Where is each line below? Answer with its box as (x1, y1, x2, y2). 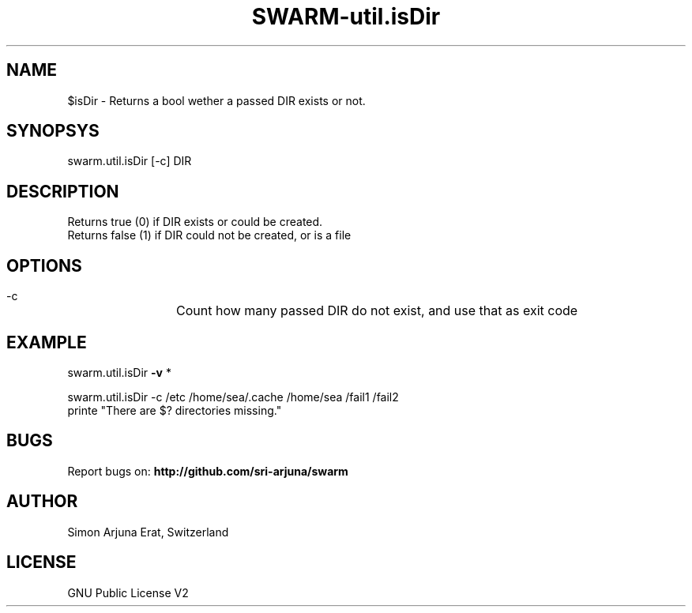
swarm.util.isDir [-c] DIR (67, 154, 192, 168)
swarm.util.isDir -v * (67, 365, 171, 379)
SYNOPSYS (6, 121, 100, 141)
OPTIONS (6, 255, 82, 276)
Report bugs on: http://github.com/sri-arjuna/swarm (67, 464, 348, 478)
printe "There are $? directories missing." (67, 403, 282, 417)
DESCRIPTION (6, 181, 119, 201)
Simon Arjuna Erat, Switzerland (67, 525, 229, 539)
